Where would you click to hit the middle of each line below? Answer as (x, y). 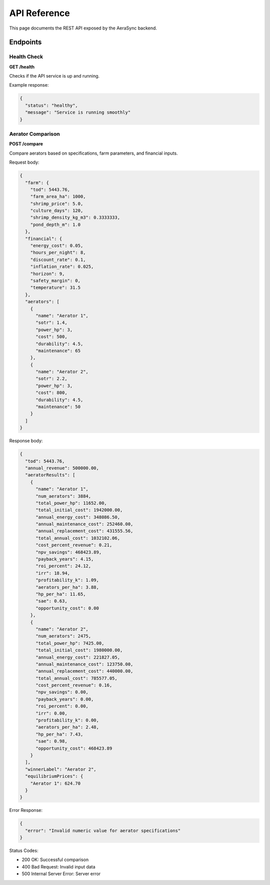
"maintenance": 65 (58, 351)
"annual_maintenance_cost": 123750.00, (84, 664)
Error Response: (26, 810)
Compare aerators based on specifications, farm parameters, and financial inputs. (93, 153)
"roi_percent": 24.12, (63, 566)
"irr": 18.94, (53, 573)
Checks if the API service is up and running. (54, 76)
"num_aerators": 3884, (63, 496)
